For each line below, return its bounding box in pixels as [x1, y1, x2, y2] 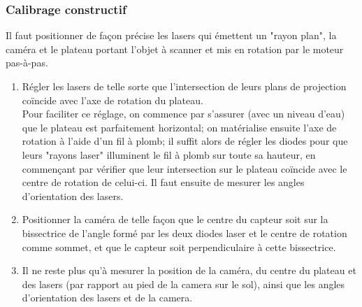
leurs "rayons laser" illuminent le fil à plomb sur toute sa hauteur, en [22, 147, 316, 162]
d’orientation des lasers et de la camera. [22, 290, 193, 305]
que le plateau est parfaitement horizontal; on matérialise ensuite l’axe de [22, 120, 337, 134]
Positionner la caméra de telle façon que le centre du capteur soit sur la [22, 212, 328, 227]
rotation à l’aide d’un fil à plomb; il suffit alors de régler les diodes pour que [22, 134, 348, 148]
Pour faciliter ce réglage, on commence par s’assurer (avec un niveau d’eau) [22, 106, 345, 121]
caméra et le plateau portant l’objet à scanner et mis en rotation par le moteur [6, 41, 344, 56]
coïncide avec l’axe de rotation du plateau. [22, 92, 203, 107]
